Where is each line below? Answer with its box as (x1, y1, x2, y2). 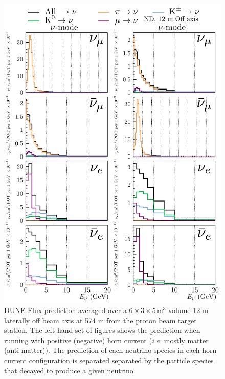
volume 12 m (168, 304, 209, 315)
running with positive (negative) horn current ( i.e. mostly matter (4, 335, 209, 345)
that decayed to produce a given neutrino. (4, 365, 136, 375)
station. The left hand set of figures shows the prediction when (4, 325, 200, 336)
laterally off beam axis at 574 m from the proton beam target (4, 315, 197, 325)
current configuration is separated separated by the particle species (4, 354, 214, 365)
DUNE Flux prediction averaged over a (4, 304, 127, 315)
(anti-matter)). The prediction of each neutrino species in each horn (4, 345, 217, 355)
